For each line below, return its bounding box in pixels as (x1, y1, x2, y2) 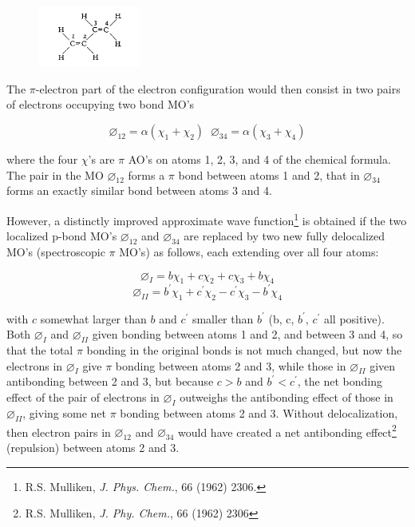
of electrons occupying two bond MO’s (6, 96, 195, 113)
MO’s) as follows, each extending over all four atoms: (119, 243, 379, 260)
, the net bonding (297, 373, 382, 390)
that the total (6, 342, 73, 359)
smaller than (192, 310, 254, 327)
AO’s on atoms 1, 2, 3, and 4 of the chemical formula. (128, 150, 391, 167)
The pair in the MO (6, 166, 104, 183)
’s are (88, 150, 115, 167)
